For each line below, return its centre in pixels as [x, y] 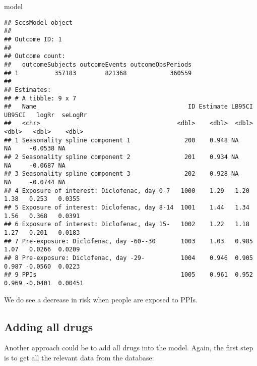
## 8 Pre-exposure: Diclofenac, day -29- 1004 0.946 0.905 [128, 258]
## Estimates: [28, 90]
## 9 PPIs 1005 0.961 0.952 [128, 275]
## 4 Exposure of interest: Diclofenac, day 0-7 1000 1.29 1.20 [127, 191]
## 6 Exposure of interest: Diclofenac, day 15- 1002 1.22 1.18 [127, 224]
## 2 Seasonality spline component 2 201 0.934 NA [121, 157]
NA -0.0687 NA [35, 165]
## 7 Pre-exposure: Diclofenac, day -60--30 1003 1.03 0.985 [128, 241]
